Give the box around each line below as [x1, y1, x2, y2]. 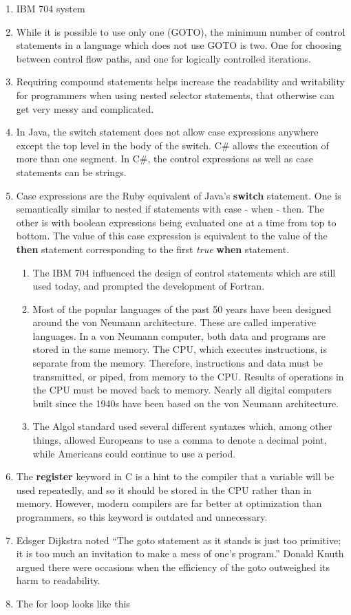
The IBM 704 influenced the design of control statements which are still [32, 265, 336, 279]
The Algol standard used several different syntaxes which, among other [32, 419, 332, 433]
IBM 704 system [16, 1, 85, 15]
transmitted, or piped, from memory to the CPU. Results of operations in [32, 369, 344, 383]
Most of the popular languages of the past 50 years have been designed [32, 301, 332, 316]
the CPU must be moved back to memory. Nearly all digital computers [32, 382, 332, 397]
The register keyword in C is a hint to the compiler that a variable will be [16, 469, 334, 484]
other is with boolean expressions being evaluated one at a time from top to [16, 215, 337, 229]
